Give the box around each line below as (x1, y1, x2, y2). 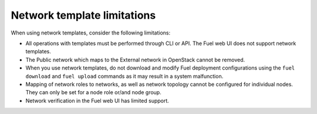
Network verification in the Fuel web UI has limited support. (25, 97, 170, 104)
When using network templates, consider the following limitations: (11, 29, 170, 36)
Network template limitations (11, 9, 156, 22)
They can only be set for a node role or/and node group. (25, 89, 161, 96)
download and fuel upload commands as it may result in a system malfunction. (25, 72, 224, 80)
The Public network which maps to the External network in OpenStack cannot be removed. (25, 56, 245, 63)
